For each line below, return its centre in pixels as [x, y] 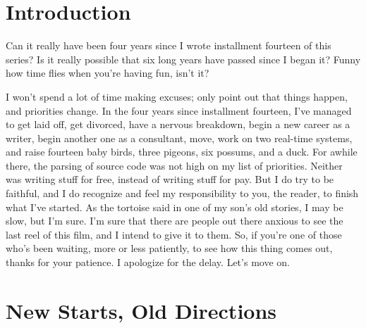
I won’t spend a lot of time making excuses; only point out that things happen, [177, 96]
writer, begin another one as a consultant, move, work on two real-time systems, [179, 138]
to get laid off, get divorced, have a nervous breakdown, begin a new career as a [178, 124]
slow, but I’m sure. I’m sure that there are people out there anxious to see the [175, 221]
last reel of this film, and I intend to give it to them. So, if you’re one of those [174, 234]
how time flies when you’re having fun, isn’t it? [108, 73]
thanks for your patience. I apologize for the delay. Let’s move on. [148, 262]
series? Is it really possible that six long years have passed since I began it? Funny [183, 59]
